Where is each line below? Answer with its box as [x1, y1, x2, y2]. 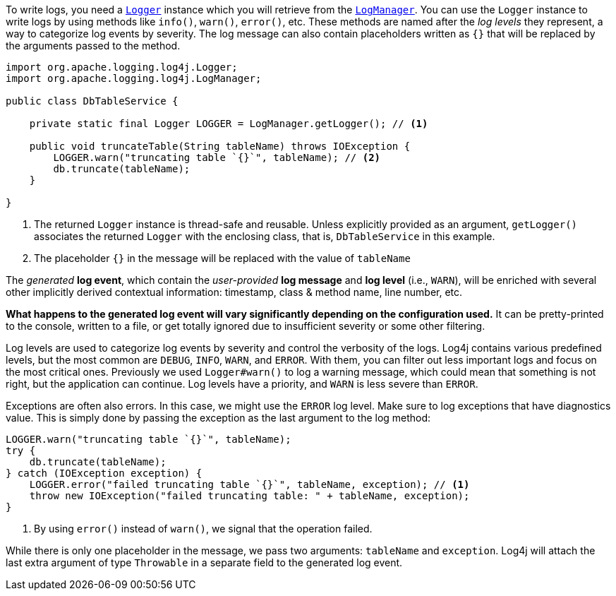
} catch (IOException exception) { [6, 467, 203, 479]
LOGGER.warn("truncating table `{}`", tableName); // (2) [53, 152, 381, 163]
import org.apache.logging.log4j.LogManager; [6, 73, 262, 84]
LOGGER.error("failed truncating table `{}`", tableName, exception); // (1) [29, 479, 470, 490]
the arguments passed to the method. [6, 40, 181, 52]
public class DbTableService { [6, 95, 179, 107]
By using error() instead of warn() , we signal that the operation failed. [34, 523, 373, 535]
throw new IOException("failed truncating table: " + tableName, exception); [29, 490, 470, 501]
